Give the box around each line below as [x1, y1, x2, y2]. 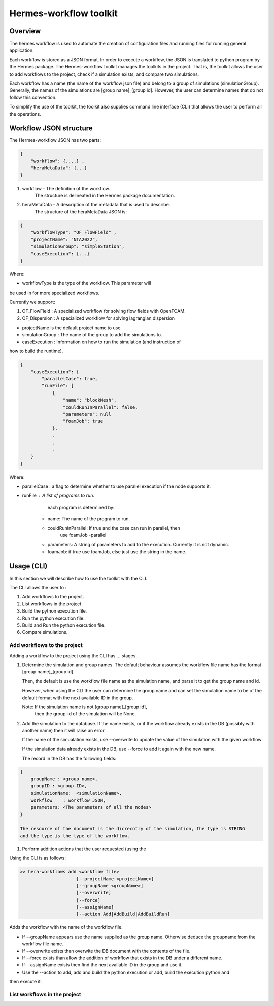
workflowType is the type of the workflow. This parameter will [22, 280, 151, 286]
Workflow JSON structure [9, 124, 93, 133]
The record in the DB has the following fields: [22, 756, 117, 762]
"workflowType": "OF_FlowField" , [30, 230, 117, 235]
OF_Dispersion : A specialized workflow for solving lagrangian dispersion [22, 315, 175, 321]
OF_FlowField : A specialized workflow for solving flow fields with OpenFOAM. [22, 308, 186, 314]
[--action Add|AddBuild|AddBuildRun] [76, 911, 170, 917]
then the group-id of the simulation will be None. [35, 711, 136, 717]
